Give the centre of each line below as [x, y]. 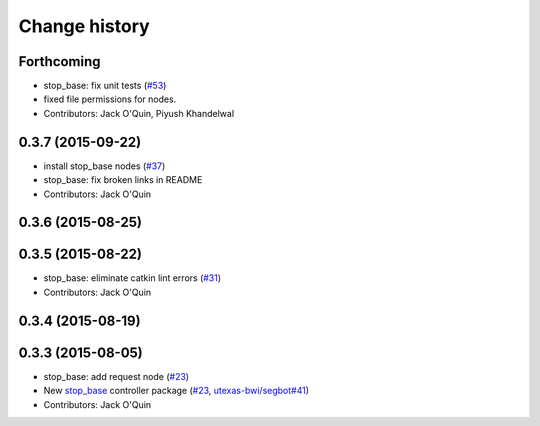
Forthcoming [59, 61]
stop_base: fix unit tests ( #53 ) [105, 86]
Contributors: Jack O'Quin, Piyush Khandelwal [139, 113]
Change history [84, 26]
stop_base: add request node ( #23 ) [116, 376]
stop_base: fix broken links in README [123, 180]
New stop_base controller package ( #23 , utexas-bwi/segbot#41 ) [176, 391]
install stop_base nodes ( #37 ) [104, 166]
